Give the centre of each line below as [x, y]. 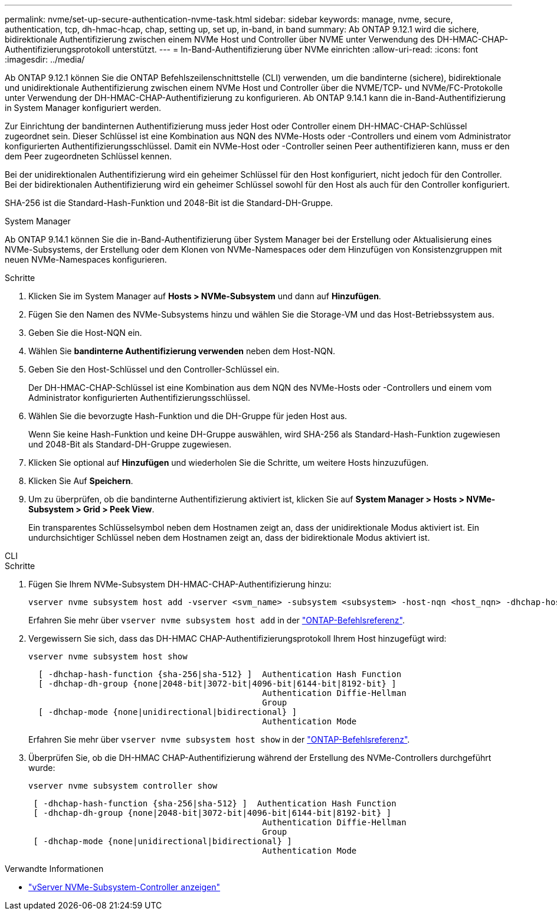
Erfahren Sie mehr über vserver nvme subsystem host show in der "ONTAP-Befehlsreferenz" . [219, 739]
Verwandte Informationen [54, 869]
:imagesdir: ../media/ [45, 59]
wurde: [42, 768]
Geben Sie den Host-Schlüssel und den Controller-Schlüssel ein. [154, 369]
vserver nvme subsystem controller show [123, 786]
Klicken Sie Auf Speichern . [81, 481]
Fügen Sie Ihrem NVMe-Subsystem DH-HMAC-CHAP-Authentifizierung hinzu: [180, 584]
